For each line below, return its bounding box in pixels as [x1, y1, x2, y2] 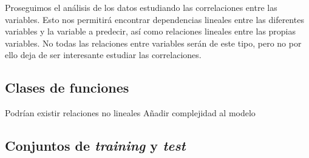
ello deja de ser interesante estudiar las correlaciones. [5, 48, 202, 61]
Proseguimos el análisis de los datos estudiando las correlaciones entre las [5, 1, 277, 13]
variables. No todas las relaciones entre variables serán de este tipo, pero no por [5, 36, 302, 49]
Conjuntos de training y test [5, 136, 186, 155]
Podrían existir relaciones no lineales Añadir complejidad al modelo [5, 107, 256, 119]
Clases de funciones [5, 78, 129, 97]
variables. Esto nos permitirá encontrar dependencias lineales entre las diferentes [5, 13, 304, 25]
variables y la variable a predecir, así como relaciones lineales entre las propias [5, 25, 296, 38]
